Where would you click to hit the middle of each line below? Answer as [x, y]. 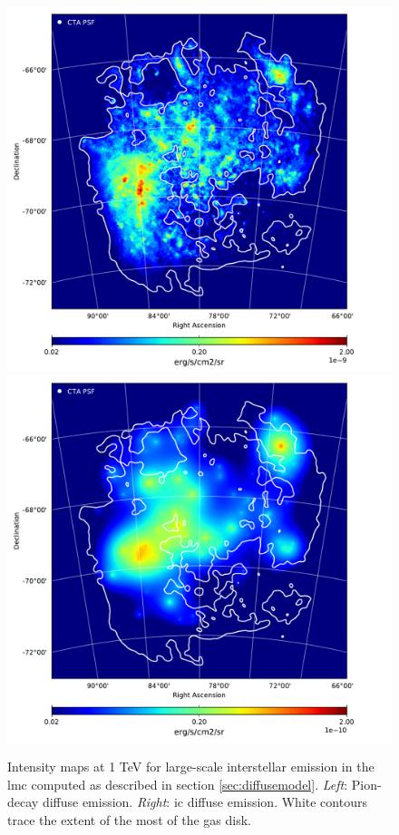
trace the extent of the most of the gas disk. [129, 819]
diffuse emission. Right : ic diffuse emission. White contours [204, 802]
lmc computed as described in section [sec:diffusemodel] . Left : [178, 784]
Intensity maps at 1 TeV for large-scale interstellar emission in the [191, 767]
